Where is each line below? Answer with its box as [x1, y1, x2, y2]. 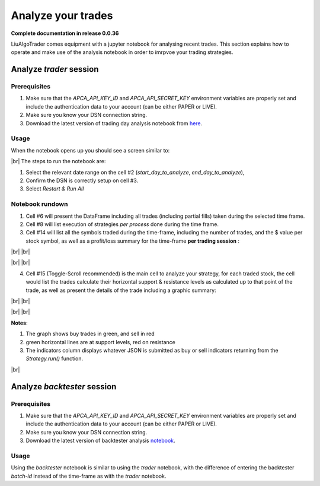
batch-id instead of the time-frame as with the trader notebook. [11, 472, 167, 479]
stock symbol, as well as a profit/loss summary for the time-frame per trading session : [25, 237, 240, 244]
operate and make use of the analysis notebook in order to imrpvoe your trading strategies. [11, 49, 233, 56]
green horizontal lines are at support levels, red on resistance [25, 338, 176, 345]
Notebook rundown [11, 200, 68, 208]
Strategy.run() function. [25, 355, 83, 362]
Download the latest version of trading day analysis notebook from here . [25, 119, 203, 127]
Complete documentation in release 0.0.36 [11, 30, 119, 37]
